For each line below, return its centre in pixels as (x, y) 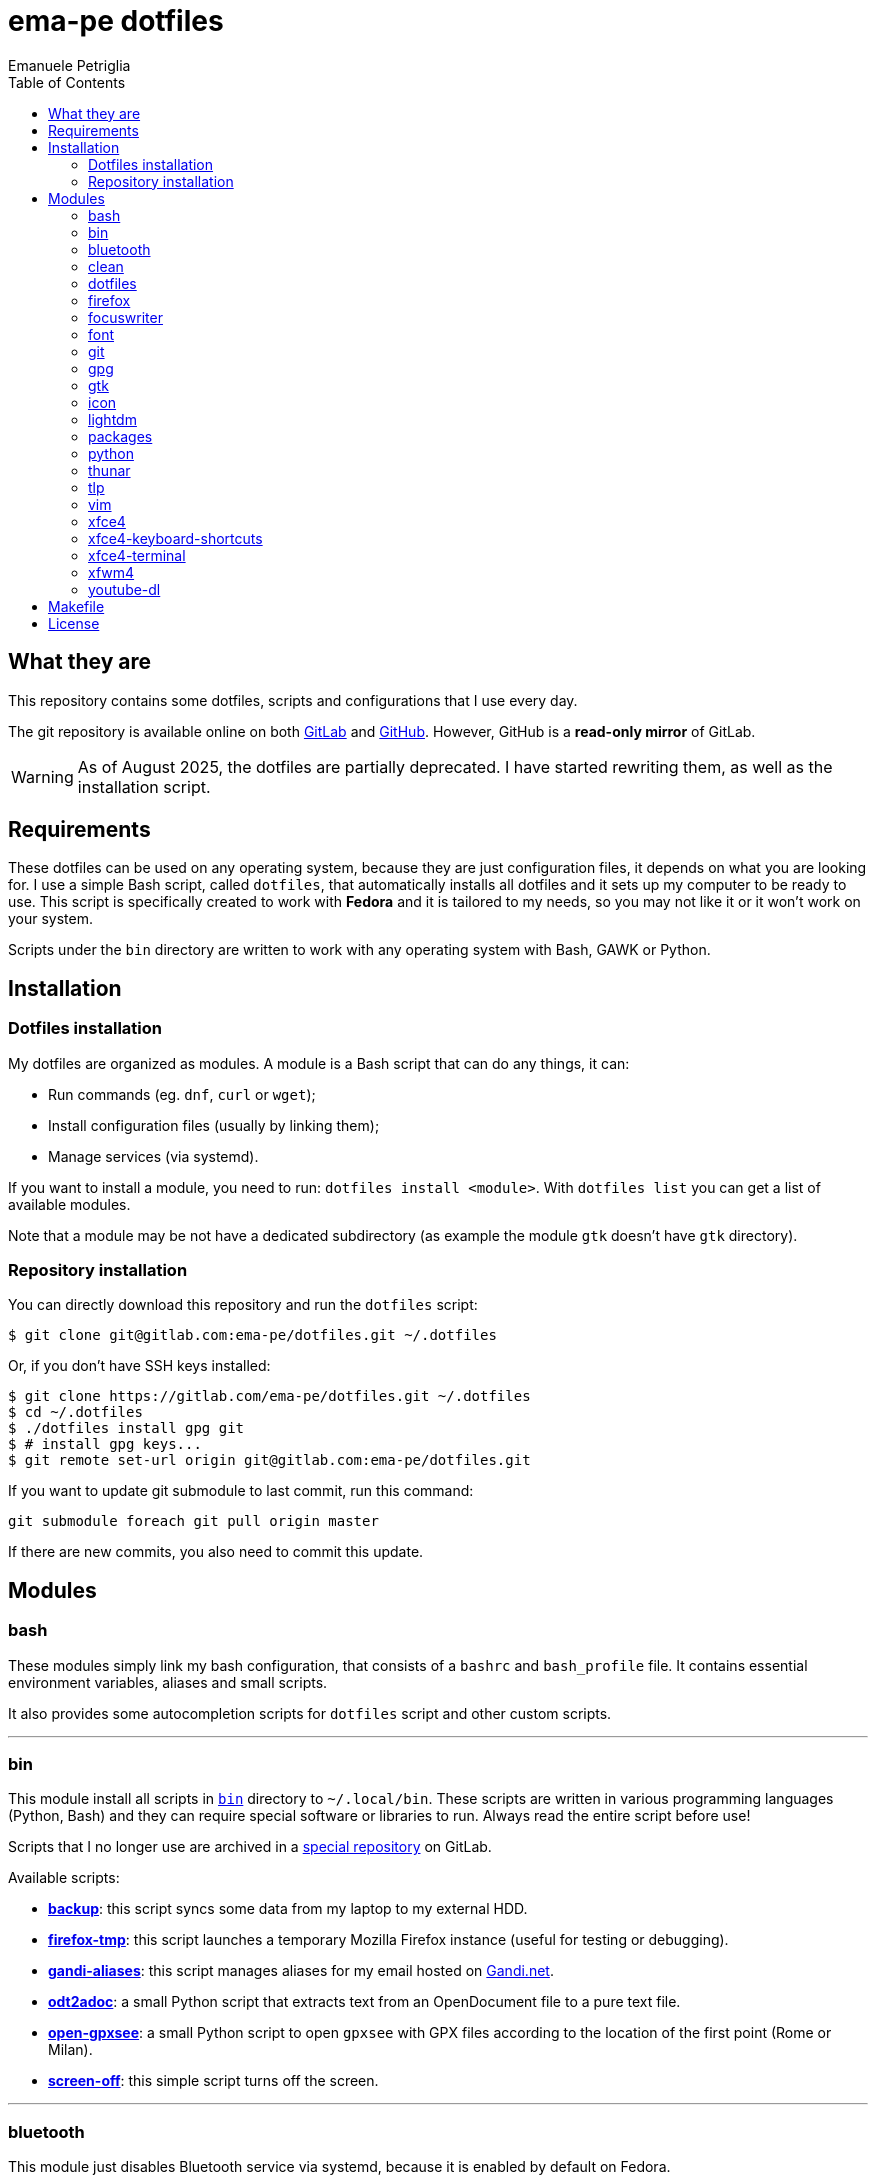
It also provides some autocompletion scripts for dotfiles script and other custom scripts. (310, 1713)
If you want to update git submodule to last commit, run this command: (241, 1491)
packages (120, 436)
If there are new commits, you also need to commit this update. (216, 1552)
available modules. (69, 1204)
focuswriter (125, 317)
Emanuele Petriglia (69, 65)
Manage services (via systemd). (153, 1156)
